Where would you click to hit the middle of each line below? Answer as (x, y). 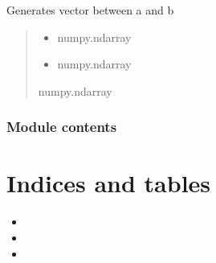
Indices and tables (109, 183)
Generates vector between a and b (90, 10)
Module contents (62, 127)
